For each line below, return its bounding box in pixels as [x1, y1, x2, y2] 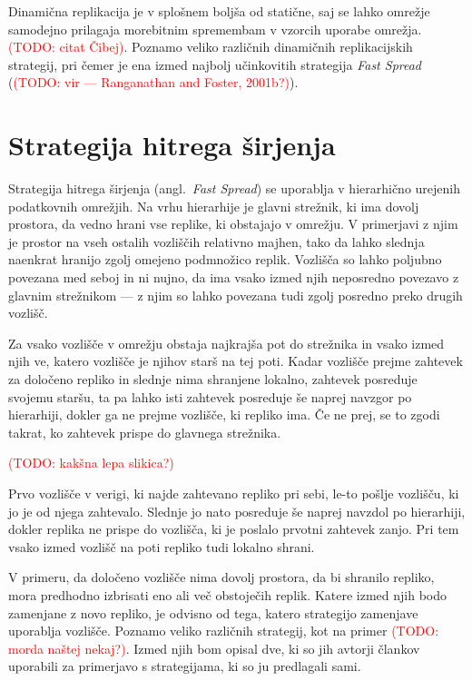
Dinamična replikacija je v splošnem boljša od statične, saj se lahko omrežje [8, 2, 430, 20]
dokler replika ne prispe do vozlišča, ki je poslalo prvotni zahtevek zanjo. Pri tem [8, 519, 459, 538]
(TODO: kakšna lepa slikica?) [8, 453, 174, 472]
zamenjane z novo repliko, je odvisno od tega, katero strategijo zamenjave [8, 603, 418, 622]
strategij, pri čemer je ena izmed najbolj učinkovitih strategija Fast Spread [8, 54, 422, 74]
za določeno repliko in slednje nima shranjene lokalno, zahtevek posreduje [8, 370, 418, 389]
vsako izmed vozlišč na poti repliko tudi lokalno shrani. [8, 537, 315, 556]
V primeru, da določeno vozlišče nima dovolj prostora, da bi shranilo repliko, [8, 567, 435, 587]
